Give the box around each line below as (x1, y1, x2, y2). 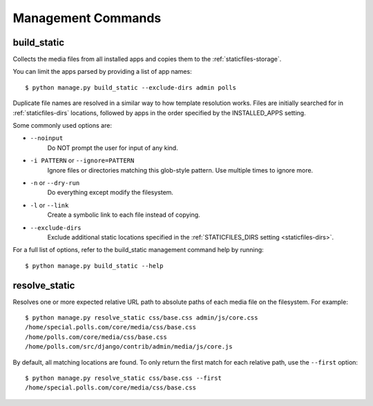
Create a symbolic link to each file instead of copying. (47, 211, 200, 219)
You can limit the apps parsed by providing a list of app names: (12, 68, 193, 76)
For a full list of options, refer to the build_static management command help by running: (12, 246, 264, 254)
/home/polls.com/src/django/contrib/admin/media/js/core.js (25, 342, 233, 351)
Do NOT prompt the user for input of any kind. (47, 144, 179, 152)
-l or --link (30, 201, 69, 209)
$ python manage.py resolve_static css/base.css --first (25, 374, 222, 382)
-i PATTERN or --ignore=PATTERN (30, 156, 135, 165)
